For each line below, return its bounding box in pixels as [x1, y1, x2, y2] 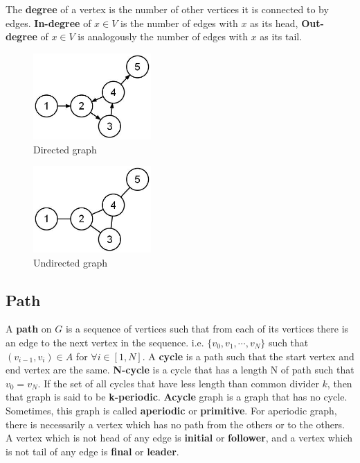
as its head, [250, 15, 298, 30]
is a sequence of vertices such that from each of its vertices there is [65, 321, 349, 336]
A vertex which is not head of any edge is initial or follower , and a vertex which [6, 430, 353, 445]
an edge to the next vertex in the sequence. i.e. [6, 335, 204, 349]
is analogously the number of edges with [78, 29, 248, 44]
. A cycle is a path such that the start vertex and [142, 348, 354, 363]
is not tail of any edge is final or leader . [6, 444, 179, 458]
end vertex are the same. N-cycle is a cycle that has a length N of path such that [6, 362, 354, 377]
